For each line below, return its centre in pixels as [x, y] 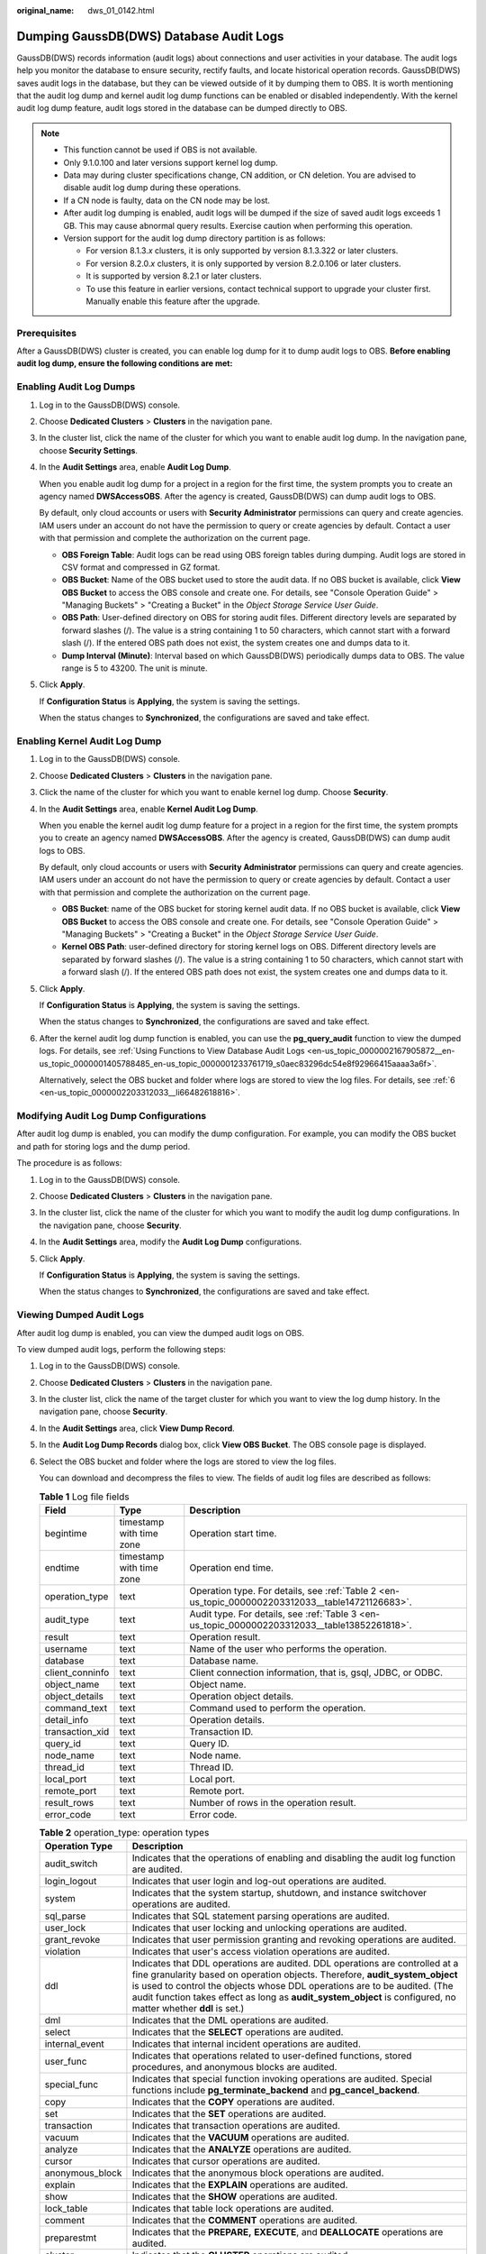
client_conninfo [77, 1672]
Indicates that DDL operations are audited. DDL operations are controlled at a [295, 1964]
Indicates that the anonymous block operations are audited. [258, 2173]
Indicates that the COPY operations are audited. [234, 2103]
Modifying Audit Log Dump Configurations [112, 1116]
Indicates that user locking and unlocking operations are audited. [270, 1928]
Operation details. [227, 1719]
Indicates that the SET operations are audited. [229, 2114]
